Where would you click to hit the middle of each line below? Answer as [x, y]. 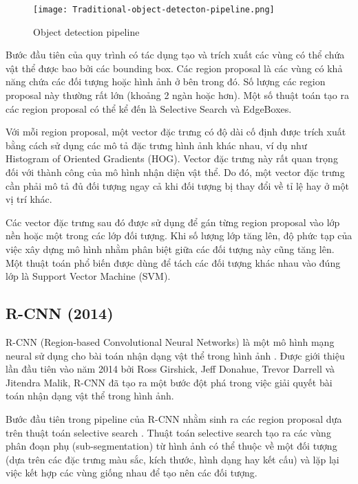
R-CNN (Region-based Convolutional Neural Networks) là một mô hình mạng [170, 341]
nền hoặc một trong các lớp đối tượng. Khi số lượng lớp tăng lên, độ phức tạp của [179, 235]
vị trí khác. [29, 199]
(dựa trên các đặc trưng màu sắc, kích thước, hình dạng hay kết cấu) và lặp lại [172, 459]
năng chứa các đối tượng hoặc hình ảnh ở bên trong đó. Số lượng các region [166, 81]
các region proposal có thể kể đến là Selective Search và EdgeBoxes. [149, 108]
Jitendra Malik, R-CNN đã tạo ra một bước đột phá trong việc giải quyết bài [169, 382]
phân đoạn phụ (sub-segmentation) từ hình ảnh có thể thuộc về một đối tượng [171, 446]
